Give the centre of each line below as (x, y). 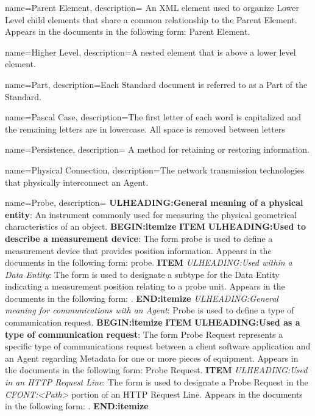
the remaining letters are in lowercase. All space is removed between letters (145, 129)
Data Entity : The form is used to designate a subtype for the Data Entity (142, 274)
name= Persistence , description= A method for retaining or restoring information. (157, 149)
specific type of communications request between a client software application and (158, 346)
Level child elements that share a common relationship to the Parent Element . (151, 19)
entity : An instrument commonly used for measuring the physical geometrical (151, 214)
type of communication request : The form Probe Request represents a (144, 334)
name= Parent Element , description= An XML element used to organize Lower (152, 7)
